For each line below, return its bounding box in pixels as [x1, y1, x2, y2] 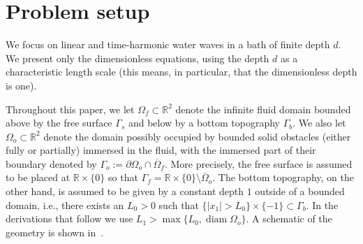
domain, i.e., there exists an [6, 197, 124, 212]
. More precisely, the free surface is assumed [164, 156, 353, 171]
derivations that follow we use [6, 211, 133, 226]
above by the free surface [6, 115, 112, 130]
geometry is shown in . [6, 224, 104, 239]
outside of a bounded [255, 184, 345, 199]
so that [108, 170, 138, 185]
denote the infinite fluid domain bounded [175, 101, 351, 116]
